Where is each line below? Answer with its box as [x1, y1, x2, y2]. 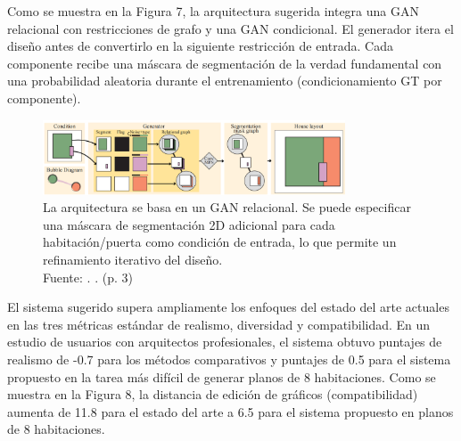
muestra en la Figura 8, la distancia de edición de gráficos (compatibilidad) [7, 385, 418, 404]
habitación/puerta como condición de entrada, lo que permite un [43, 233, 397, 251]
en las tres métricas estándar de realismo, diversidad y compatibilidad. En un [7, 314, 431, 333]
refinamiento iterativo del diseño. [43, 250, 223, 269]
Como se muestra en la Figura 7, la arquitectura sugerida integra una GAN [7, 2, 419, 20]
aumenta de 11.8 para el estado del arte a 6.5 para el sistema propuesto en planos [7, 402, 454, 421]
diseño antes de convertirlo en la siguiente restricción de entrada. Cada [7, 37, 393, 55]
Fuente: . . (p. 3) [43, 267, 133, 286]
